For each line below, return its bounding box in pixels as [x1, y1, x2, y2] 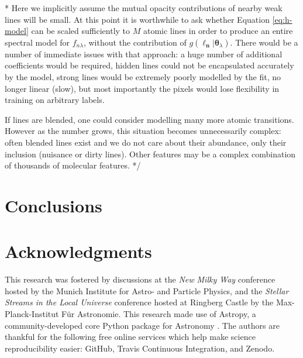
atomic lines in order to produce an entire [143, 25, 293, 37]
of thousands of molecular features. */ [5, 159, 141, 171]
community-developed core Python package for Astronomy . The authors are [5, 319, 280, 331]
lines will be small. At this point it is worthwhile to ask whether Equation [5, 13, 270, 25]
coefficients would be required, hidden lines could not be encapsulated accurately [5, 59, 294, 71]
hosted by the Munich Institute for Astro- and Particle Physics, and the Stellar [5, 284, 289, 297]
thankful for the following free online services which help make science [5, 331, 256, 343]
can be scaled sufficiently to [31, 25, 130, 37]
